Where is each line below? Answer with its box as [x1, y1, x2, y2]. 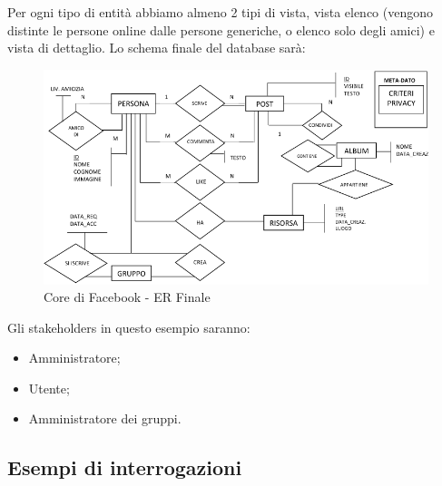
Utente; [28, 378, 70, 397]
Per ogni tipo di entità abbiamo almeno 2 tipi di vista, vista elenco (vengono [7, 3, 434, 21]
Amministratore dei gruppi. [28, 409, 182, 428]
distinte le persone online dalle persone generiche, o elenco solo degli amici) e [7, 20, 435, 39]
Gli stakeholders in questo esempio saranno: [7, 317, 250, 336]
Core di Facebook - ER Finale [44, 287, 211, 306]
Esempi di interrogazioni [7, 453, 242, 481]
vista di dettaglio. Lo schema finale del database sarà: [7, 38, 306, 57]
